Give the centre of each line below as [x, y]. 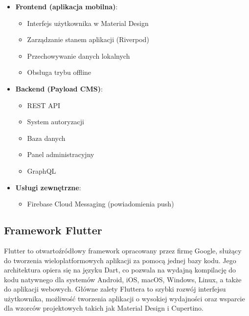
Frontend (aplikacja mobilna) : [67, 6]
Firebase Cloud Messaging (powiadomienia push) [101, 204]
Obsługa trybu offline [59, 72]
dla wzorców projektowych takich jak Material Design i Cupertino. [104, 308]
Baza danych [46, 138]
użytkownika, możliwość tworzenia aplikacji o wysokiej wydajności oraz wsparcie [124, 298]
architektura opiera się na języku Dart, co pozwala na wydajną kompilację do [120, 270]
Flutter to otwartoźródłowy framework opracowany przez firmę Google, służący [123, 250]
